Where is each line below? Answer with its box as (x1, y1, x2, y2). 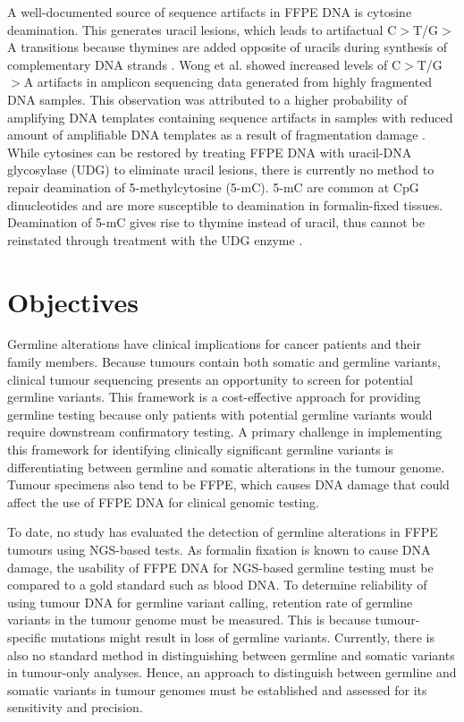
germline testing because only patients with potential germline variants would (7, 404, 433, 423)
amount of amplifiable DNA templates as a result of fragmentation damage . (7, 125, 426, 144)
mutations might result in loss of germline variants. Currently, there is (50, 627, 434, 646)
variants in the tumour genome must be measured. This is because (7, 610, 371, 629)
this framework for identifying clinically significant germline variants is (7, 440, 393, 458)
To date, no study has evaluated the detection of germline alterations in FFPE (7, 522, 438, 541)
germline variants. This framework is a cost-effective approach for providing (7, 387, 421, 406)
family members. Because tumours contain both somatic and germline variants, (7, 353, 441, 371)
